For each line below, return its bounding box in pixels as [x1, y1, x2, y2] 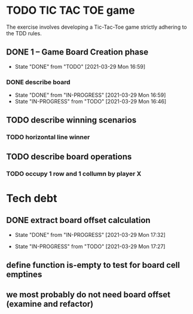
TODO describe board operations [6, 151, 132, 161]
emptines [6, 270, 42, 280]
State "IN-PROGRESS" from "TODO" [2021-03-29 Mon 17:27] [14, 243, 166, 250]
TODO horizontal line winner [6, 133, 90, 141]
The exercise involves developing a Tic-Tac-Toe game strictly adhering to [6, 23, 187, 31]
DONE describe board [6, 78, 71, 86]
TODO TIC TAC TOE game [6, 4, 136, 17]
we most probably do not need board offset [6, 289, 171, 300]
